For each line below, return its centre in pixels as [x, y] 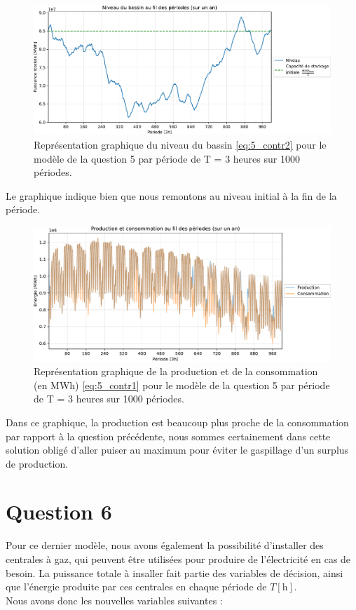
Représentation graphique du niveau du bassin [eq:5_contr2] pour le [180, 145]
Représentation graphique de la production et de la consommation [176, 371]
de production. [37, 463]
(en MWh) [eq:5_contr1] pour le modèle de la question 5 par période [182, 385]
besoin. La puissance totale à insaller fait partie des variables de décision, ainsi [174, 572]
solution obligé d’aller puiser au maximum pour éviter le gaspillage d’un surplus [177, 450]
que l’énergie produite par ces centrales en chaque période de [136, 587]
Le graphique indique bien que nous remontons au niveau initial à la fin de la [171, 195]
